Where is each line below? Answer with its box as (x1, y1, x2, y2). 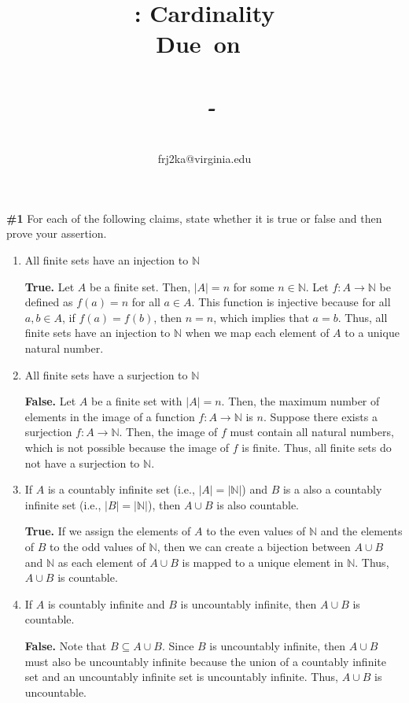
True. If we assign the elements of (24, 523, 191, 539)
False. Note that (24, 637, 107, 653)
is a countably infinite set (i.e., (47, 481, 195, 498)
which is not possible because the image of (24, 439, 230, 455)
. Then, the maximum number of (221, 393, 380, 409)
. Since (161, 637, 194, 653)
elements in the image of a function (24, 408, 195, 424)
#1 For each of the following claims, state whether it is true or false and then (6, 209, 382, 226)
